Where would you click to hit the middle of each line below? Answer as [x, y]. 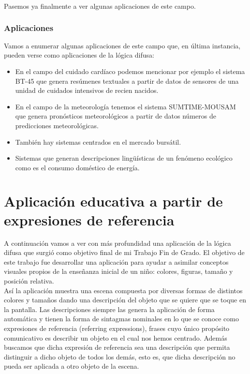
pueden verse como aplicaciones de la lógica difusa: [79, 55]
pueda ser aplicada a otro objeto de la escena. [72, 366]
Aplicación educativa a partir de [113, 201]
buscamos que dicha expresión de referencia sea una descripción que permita [117, 347]
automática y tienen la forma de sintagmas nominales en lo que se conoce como [121, 319]
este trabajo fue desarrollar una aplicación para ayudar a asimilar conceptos [116, 262]
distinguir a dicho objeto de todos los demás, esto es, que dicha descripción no [120, 356]
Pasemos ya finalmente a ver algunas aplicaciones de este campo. [100, 6]
